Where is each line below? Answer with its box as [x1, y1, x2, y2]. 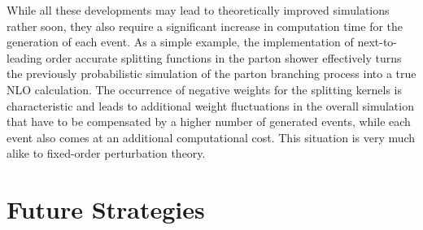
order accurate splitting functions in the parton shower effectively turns [46, 49, 402, 66]
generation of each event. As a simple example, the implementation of [7, 33, 354, 50]
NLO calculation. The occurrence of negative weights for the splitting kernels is [7, 80, 402, 98]
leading [7, 49, 42, 66]
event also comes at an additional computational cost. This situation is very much [7, 128, 416, 145]
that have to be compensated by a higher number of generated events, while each [7, 113, 411, 130]
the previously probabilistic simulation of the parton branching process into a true [7, 65, 416, 82]
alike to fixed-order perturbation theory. [7, 145, 206, 162]
